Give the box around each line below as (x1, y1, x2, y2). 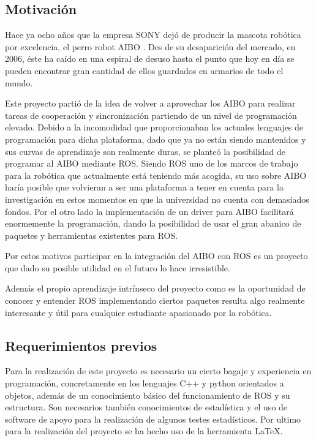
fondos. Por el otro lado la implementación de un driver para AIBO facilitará (5, 205, 294, 217)
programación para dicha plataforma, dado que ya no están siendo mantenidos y (5, 132, 306, 145)
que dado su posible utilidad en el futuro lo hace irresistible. (5, 261, 230, 274)
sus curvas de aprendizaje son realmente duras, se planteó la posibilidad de (5, 145, 286, 157)
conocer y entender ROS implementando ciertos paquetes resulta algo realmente (5, 294, 305, 307)
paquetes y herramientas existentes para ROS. (5, 228, 178, 241)
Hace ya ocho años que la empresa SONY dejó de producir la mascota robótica (5, 28, 301, 41)
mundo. (5, 76, 33, 89)
